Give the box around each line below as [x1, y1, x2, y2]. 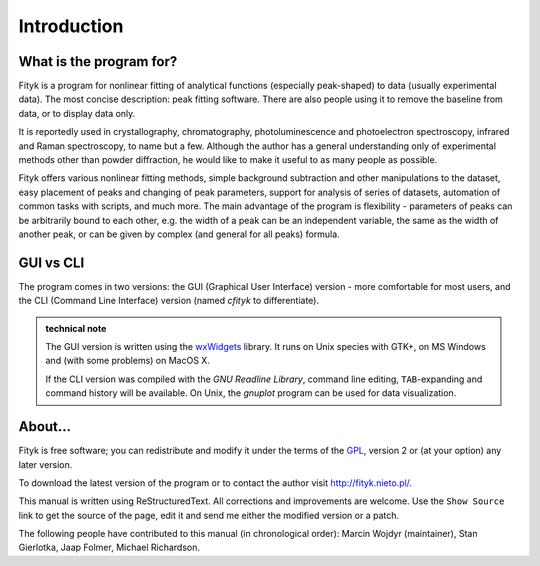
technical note [45, 322, 107, 334]
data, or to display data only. [18, 107, 136, 119]
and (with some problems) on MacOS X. [45, 355, 210, 367]
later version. [18, 458, 73, 470]
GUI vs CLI [18, 254, 85, 271]
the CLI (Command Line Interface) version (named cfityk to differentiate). [18, 295, 320, 307]
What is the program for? [18, 53, 178, 70]
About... [18, 418, 72, 435]
